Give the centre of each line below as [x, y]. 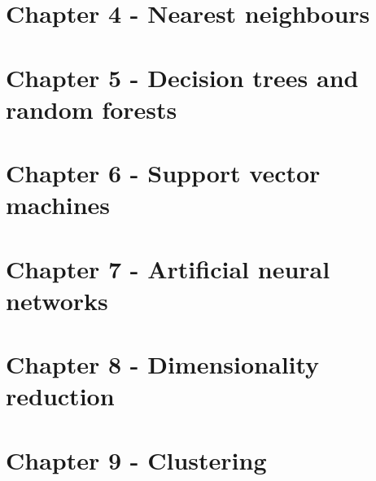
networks [57, 300]
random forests [92, 109]
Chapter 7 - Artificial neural [168, 268]
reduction [60, 396]
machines [58, 205]
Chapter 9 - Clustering [136, 459]
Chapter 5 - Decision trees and [182, 77]
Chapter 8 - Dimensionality [163, 364]
